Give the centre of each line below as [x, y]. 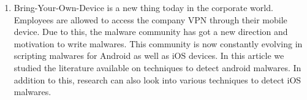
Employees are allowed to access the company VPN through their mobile [150, 19]
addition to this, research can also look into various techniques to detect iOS [157, 79]
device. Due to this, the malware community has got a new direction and [151, 32]
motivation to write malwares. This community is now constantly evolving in [158, 43]
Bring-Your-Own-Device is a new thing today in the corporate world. [143, 7]
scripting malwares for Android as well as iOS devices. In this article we [149, 56]
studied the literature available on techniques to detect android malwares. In [157, 67]
